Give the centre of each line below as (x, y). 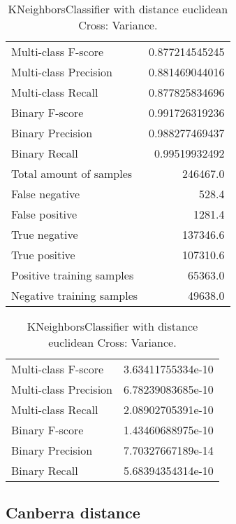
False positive (44, 214)
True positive (43, 255)
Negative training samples (75, 295)
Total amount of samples (72, 173)
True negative (45, 234)
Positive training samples (73, 275)
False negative (46, 194)
